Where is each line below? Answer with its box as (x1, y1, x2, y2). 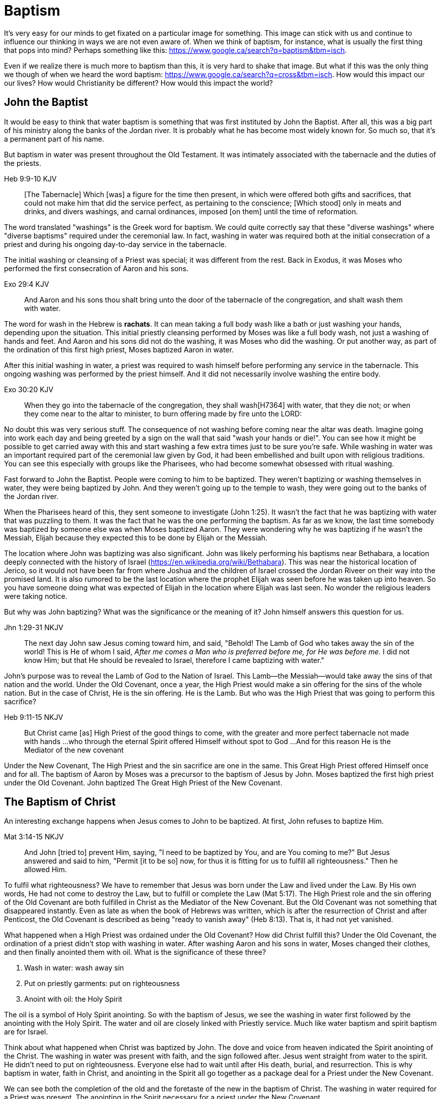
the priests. (4, 158, 41, 167)
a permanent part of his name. (4, 134, 105, 143)
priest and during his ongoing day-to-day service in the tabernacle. (4, 239, 227, 249)
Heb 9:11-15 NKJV (4, 712, 63, 721)
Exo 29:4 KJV (4, 279, 49, 288)
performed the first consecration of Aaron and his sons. (4, 264, 189, 273)
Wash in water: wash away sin (24, 963, 124, 972)
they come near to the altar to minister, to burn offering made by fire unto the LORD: (24, 409, 302, 418)
